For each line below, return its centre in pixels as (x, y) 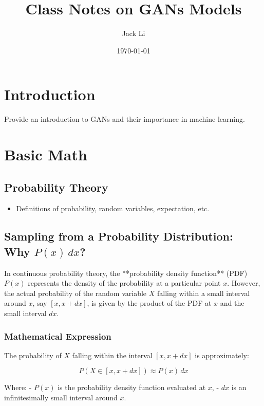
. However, (244, 283)
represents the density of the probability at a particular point (124, 283)
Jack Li (134, 33)
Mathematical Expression (58, 336)
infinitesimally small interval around (61, 397)
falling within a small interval (203, 293)
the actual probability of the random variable (76, 293)
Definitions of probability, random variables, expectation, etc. (113, 208)
